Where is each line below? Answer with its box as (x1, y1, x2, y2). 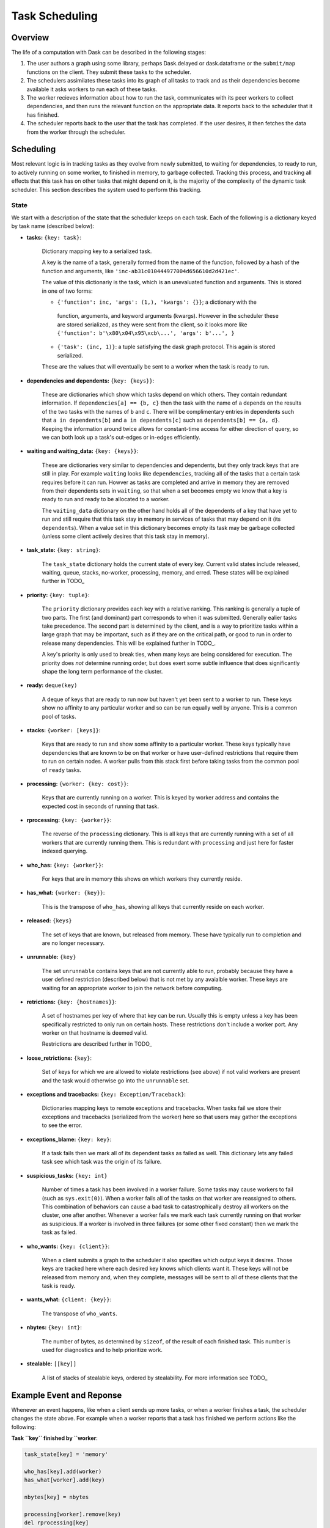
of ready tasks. (42, 766, 82, 773)
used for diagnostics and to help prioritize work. (42, 1346, 163, 1354)
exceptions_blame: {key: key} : (26, 1136, 112, 1143)
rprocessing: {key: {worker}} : (26, 817, 112, 824)
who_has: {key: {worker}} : (26, 861, 104, 869)
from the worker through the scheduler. (26, 128, 126, 136)
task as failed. (42, 1229, 78, 1236)
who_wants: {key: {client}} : (26, 1243, 110, 1250)
